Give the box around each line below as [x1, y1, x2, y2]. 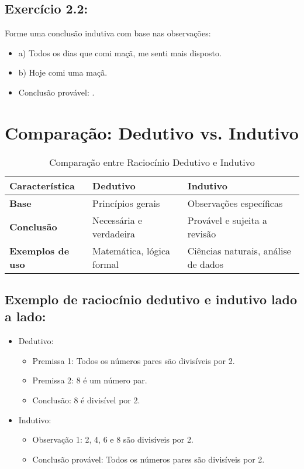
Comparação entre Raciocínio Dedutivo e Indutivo [49, 155, 255, 169]
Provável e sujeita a [187, 213, 268, 227]
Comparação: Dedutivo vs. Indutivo [5, 120, 299, 144]
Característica [9, 178, 75, 192]
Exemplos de [9, 243, 70, 257]
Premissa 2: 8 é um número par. [32, 374, 147, 386]
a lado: [5, 307, 46, 325]
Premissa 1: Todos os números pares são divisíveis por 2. [32, 354, 235, 366]
